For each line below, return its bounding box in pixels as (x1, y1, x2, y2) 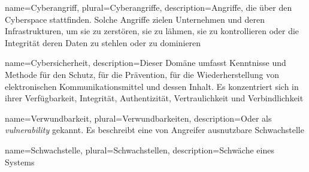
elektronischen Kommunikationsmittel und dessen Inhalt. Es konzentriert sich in (5, 80, 299, 92)
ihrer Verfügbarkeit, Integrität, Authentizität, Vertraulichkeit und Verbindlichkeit (5, 92, 304, 104)
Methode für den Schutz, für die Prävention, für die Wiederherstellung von (5, 68, 279, 80)
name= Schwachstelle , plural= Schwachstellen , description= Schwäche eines (5, 143, 274, 156)
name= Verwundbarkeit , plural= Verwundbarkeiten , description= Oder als (5, 111, 272, 124)
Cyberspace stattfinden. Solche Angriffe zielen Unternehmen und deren (5, 13, 265, 25)
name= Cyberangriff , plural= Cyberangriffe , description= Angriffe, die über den (5, 1, 292, 13)
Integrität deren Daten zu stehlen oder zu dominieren (5, 36, 201, 49)
